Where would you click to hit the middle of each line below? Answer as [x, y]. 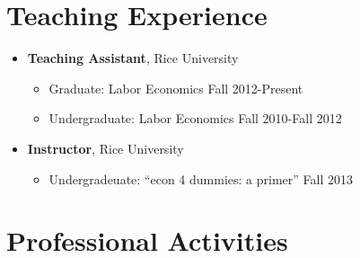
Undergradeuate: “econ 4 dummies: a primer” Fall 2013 [201, 178]
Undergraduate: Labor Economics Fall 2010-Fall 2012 [195, 118]
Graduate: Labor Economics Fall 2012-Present [176, 88]
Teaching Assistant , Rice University [133, 58]
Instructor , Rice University [105, 148]
